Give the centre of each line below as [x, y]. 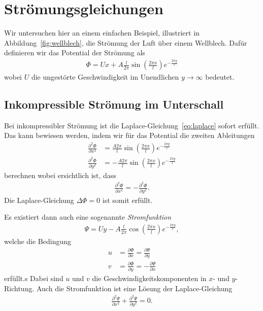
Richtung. [19, 288]
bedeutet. [220, 77]
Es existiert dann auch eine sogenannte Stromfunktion [88, 217]
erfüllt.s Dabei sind [34, 278]
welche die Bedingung [38, 241]
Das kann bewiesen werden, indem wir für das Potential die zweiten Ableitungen [129, 135]
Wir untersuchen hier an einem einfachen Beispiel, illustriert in [102, 33]
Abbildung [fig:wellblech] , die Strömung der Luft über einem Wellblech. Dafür [126, 42]
